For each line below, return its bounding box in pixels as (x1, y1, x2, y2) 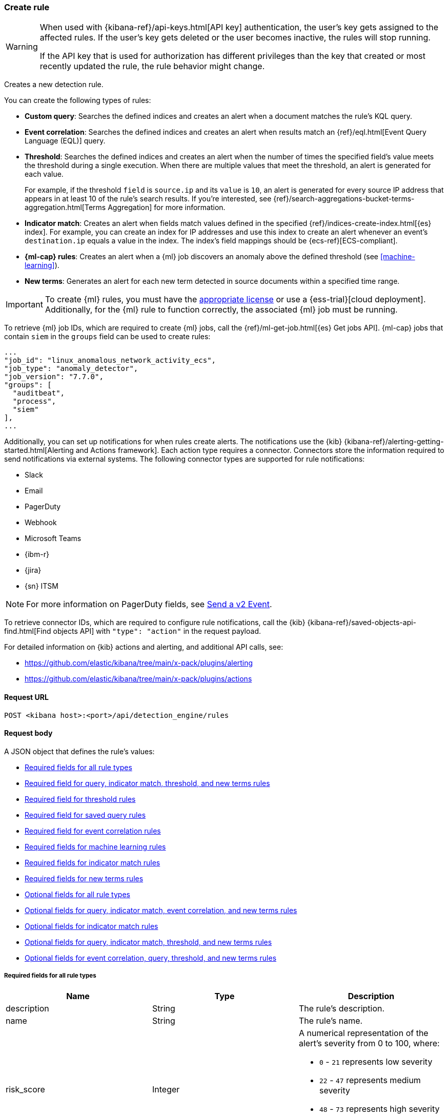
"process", (12, 397, 56, 406)
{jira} (25, 566, 42, 575)
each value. (25, 170, 64, 179)
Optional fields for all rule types (25, 890, 130, 899)
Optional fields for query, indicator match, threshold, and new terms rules (25, 937, 272, 946)
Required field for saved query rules (25, 810, 146, 819)
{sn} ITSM (25, 582, 58, 591)
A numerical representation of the (298, 1027, 429, 1038)
